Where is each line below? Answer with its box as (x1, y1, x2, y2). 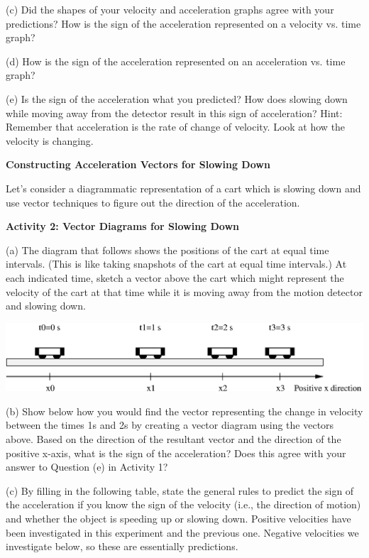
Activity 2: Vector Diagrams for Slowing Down (6, 219, 240, 234)
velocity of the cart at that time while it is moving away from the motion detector (6, 284, 363, 299)
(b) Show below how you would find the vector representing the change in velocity (6, 403, 363, 418)
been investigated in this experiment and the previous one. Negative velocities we (6, 525, 359, 540)
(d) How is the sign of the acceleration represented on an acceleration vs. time (6, 53, 346, 68)
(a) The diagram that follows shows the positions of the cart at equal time (6, 242, 329, 257)
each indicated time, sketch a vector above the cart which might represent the (6, 270, 344, 285)
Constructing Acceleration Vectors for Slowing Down (6, 157, 270, 172)
